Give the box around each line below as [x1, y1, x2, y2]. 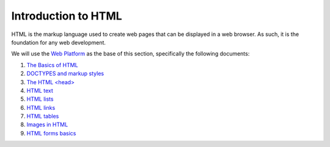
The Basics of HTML [26, 61, 79, 68]
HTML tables [26, 113, 59, 120]
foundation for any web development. [11, 38, 106, 46]
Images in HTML [26, 121, 68, 128]
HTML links [26, 104, 56, 111]
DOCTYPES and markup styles [26, 70, 104, 77]
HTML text [26, 87, 53, 94]
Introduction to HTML [11, 9, 122, 23]
